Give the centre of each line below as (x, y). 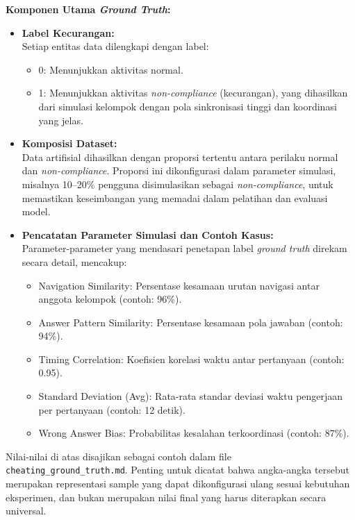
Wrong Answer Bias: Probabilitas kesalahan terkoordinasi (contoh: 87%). (194, 433)
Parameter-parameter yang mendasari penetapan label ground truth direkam (184, 248)
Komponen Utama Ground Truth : (88, 9)
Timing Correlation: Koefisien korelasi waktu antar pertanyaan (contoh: (191, 359)
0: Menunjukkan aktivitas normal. (111, 69)
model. (36, 211)
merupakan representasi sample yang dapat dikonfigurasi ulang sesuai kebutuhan (178, 484)
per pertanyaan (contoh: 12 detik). (112, 409)
